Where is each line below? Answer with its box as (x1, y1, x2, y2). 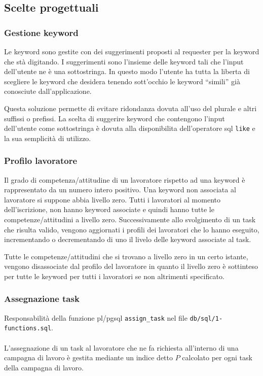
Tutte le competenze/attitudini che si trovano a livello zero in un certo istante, (4, 251, 248, 261)
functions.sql (4, 325, 52, 332)
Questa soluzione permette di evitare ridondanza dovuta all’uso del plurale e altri (4, 102, 257, 113)
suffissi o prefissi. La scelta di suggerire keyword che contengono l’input (4, 113, 225, 123)
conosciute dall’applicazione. (4, 86, 92, 96)
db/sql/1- (190, 315, 223, 322)
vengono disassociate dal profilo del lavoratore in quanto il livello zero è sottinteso (4, 261, 258, 271)
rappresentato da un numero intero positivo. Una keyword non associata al (4, 184, 236, 195)
